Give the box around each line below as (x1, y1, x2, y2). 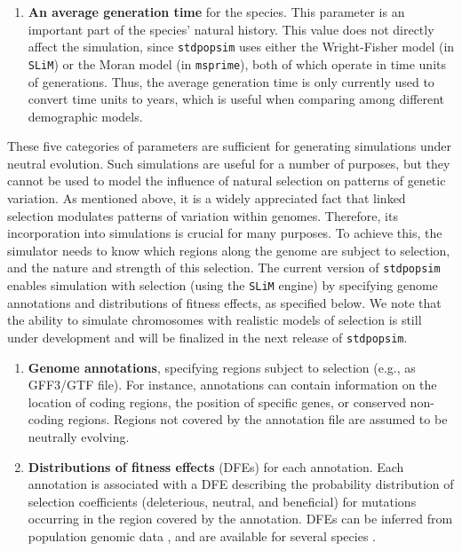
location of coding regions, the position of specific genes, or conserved (28, 392, 406, 411)
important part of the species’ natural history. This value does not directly (28, 20, 434, 38)
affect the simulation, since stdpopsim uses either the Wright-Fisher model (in (28, 37, 455, 56)
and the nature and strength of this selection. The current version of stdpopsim (7, 258, 441, 277)
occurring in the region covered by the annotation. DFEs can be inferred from (28, 509, 453, 528)
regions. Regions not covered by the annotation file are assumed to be (68, 410, 448, 429)
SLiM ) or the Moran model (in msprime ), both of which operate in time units (28, 54, 447, 73)
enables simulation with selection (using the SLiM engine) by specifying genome (7, 276, 438, 295)
